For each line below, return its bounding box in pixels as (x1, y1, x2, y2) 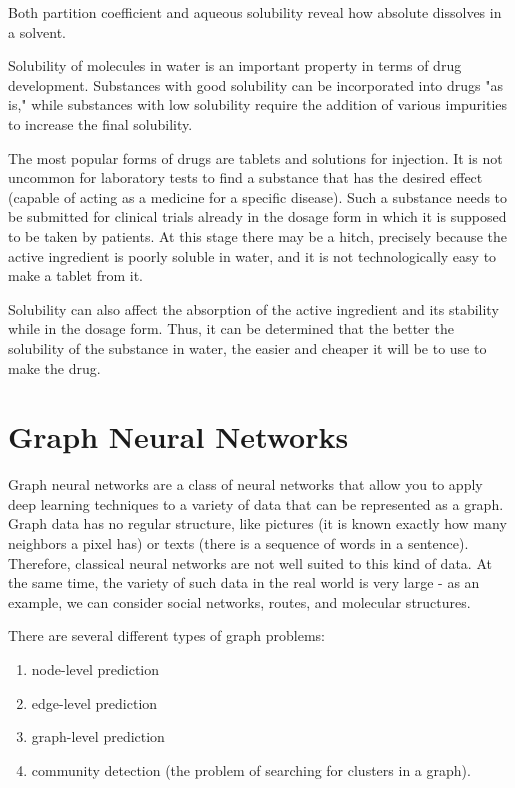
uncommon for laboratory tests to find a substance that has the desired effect (8, 167, 483, 188)
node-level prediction (31, 658, 160, 679)
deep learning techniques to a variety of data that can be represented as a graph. (8, 493, 504, 514)
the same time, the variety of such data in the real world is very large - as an (8, 572, 480, 593)
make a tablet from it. (8, 265, 143, 286)
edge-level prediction (31, 692, 158, 713)
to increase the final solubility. (8, 113, 193, 134)
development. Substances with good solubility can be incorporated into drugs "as (8, 74, 503, 95)
